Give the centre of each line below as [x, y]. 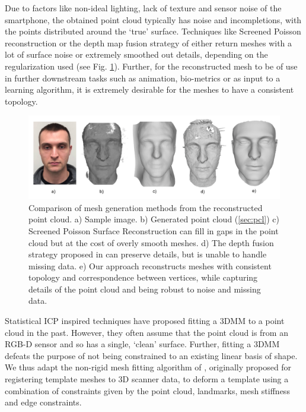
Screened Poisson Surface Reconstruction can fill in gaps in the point [154, 230]
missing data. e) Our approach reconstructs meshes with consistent [150, 265]
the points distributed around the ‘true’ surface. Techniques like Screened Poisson [153, 31]
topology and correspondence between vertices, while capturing [143, 277]
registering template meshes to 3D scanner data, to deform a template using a [147, 379]
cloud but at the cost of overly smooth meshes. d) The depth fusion [151, 242]
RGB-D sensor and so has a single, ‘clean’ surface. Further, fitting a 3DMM [142, 344]
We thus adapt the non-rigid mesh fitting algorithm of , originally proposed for [148, 367]
